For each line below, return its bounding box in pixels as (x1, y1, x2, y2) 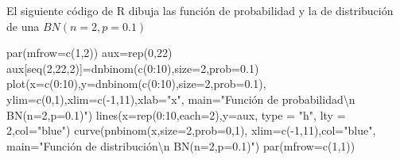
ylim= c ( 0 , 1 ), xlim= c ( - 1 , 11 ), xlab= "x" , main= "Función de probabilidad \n (6, 90, 355, 107)
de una (6, 17, 40, 34)
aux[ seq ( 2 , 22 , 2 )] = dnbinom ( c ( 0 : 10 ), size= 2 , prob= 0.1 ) (6, 59, 259, 76)
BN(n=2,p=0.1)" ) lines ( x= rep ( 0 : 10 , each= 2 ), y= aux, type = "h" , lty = (6, 106, 346, 123)
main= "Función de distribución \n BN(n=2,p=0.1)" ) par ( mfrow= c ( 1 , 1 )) (6, 137, 355, 154)
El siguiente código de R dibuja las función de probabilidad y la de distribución (6, 2, 394, 18)
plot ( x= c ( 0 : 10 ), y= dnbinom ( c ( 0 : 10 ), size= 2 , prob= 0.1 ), (6, 75, 266, 92)
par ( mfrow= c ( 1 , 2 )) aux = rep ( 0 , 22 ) (6, 44, 173, 61)
